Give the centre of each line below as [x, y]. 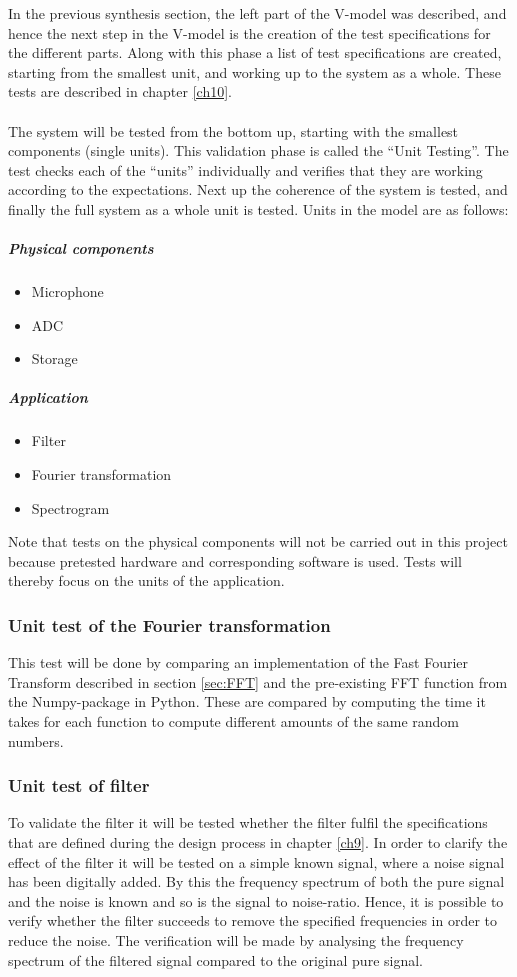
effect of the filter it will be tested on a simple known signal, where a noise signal [256, 861]
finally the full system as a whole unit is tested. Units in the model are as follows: [258, 208]
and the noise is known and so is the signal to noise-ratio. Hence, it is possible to [256, 900]
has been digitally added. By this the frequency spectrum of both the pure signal [256, 881]
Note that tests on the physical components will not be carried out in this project [258, 541]
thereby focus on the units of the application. [146, 580]
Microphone [67, 291]
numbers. [36, 740]
